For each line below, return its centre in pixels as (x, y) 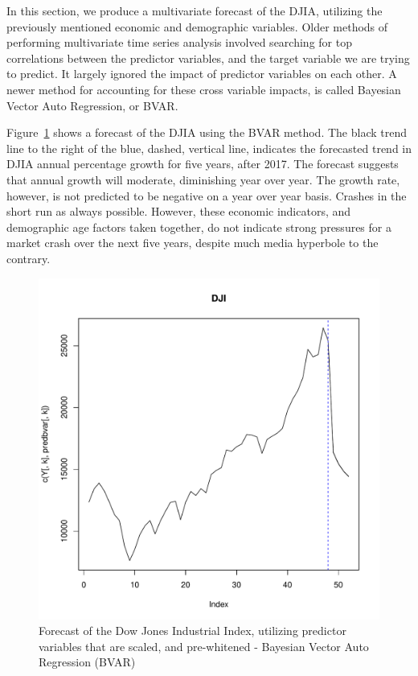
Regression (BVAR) (87, 662)
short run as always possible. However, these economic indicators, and (179, 211)
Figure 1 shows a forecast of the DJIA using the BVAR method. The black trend (207, 132)
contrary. (29, 258)
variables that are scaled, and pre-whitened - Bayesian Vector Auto (204, 646)
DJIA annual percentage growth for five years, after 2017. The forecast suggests (203, 164)
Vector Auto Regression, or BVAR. (92, 105)
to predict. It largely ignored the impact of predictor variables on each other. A (202, 74)
